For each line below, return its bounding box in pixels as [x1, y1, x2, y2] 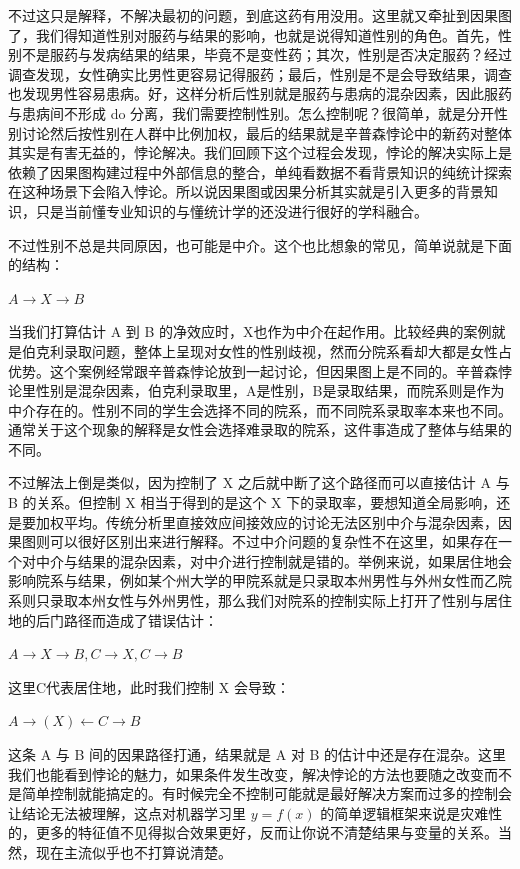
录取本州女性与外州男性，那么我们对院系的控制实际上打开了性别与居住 [49, 590, 512, 611]
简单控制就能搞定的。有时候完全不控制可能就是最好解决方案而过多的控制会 [21, 783, 512, 804]
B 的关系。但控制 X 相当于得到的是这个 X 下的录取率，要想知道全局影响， [8, 492, 497, 513]
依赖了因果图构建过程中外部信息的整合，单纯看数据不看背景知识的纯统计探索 [8, 161, 512, 182]
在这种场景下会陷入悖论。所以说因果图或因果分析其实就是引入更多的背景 [8, 181, 484, 202]
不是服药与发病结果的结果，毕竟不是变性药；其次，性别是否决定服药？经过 [21, 44, 512, 65]
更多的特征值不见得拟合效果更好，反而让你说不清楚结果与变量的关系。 [35, 822, 498, 843]
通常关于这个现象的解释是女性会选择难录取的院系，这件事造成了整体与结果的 [8, 419, 512, 440]
